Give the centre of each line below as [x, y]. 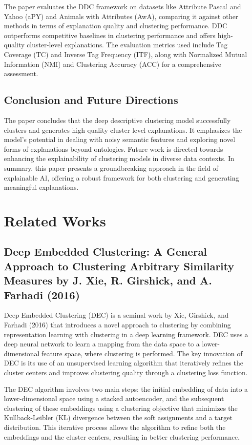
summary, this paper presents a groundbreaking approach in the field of [111, 168]
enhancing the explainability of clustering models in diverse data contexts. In [119, 158]
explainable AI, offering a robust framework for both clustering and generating [122, 177]
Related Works [55, 220]
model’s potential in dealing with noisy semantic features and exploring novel [120, 139]
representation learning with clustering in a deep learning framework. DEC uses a [126, 334]
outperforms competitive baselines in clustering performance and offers [110, 35]
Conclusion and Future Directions [91, 100]
